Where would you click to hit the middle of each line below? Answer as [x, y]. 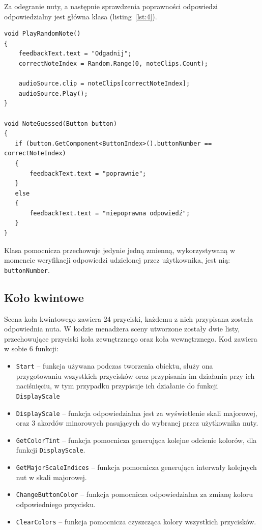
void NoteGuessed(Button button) [61, 123]
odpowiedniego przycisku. [56, 504]
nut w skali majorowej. [51, 477]
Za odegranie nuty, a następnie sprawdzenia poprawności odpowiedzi [111, 6]
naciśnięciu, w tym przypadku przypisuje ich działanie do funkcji [117, 386]
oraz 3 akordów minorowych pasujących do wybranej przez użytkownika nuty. [137, 423]
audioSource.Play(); [53, 93]
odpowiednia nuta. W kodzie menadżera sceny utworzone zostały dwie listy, [122, 329]
